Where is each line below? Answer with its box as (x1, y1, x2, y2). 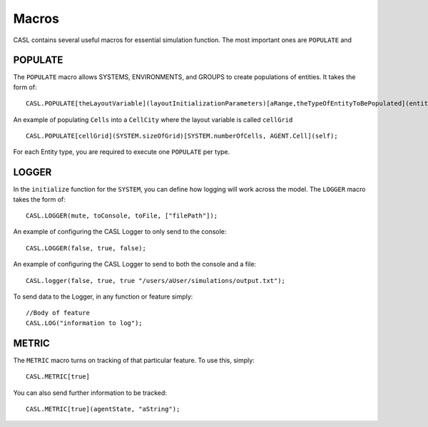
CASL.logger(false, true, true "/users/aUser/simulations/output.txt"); (26, 277, 285, 284)
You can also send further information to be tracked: (13, 389, 168, 397)
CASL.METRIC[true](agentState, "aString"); (26, 405, 180, 413)
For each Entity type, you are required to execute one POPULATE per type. (13, 148, 230, 156)
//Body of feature (26, 309, 91, 317)
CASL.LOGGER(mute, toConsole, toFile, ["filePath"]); (26, 212, 218, 220)
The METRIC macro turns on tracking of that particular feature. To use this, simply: (13, 356, 255, 364)
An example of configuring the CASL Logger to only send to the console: (13, 227, 227, 236)
